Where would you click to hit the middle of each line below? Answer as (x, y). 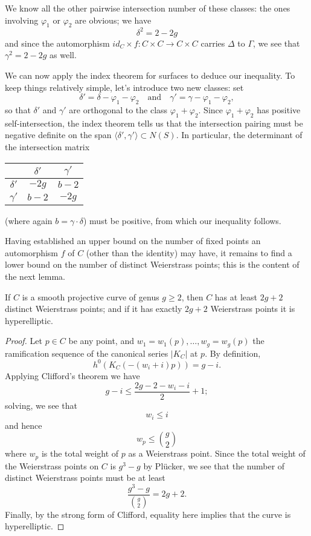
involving (22, 20)
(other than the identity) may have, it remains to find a (189, 252)
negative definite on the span (58, 135)
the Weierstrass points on (52, 465)
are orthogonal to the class (118, 110)
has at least (236, 296)
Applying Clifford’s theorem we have (72, 375)
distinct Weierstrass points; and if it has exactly (94, 309)
